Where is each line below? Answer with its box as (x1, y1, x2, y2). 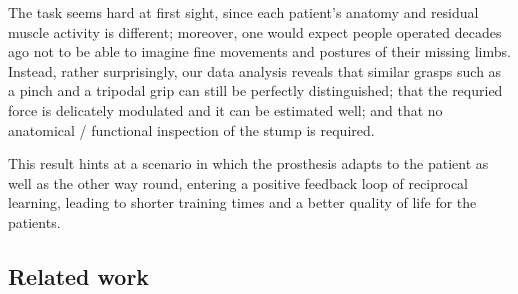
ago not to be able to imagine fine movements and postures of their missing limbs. (8, 41, 511, 62)
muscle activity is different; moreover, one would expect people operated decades (8, 21, 502, 42)
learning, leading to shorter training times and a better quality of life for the (8, 192, 477, 213)
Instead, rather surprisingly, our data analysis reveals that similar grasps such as (8, 60, 502, 81)
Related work (8, 260, 150, 291)
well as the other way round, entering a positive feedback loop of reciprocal (8, 172, 469, 193)
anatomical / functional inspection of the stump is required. (8, 119, 375, 140)
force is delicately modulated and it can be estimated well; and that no (8, 99, 443, 120)
